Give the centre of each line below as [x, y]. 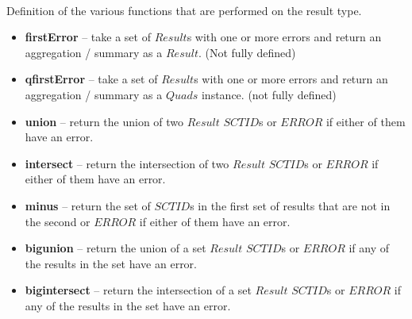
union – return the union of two [104, 121]
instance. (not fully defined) [269, 94]
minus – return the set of [88, 205]
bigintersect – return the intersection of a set [138, 290]
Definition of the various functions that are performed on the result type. [184, 10]
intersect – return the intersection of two [127, 163]
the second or [58, 221]
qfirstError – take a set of [91, 79]
